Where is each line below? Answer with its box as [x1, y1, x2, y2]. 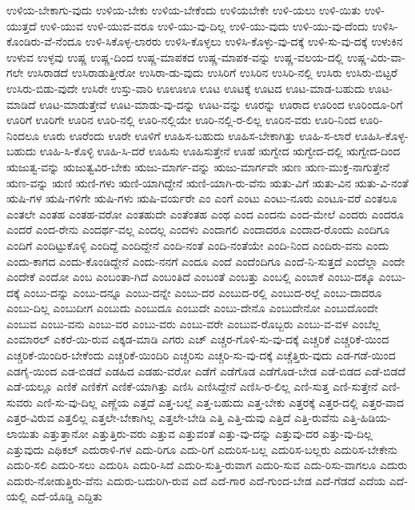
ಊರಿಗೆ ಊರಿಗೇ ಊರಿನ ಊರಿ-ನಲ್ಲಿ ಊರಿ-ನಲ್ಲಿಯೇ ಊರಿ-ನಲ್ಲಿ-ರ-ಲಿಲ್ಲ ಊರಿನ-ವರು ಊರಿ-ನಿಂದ [6, 111, 357, 128]
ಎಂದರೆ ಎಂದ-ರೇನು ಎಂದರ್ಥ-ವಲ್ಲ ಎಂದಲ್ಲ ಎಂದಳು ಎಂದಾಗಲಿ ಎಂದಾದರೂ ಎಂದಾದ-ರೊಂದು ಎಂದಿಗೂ [6, 221, 390, 238]
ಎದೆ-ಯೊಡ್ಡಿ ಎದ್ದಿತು [30, 488, 102, 504]
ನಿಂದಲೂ [6, 126, 40, 143]
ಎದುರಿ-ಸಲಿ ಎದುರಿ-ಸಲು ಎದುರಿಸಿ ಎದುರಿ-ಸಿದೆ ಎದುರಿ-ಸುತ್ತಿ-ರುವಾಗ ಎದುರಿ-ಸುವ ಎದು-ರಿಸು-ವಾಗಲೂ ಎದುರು [6, 456, 408, 473]
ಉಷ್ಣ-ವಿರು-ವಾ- [346, 48, 406, 65]
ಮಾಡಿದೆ [6, 95, 36, 112]
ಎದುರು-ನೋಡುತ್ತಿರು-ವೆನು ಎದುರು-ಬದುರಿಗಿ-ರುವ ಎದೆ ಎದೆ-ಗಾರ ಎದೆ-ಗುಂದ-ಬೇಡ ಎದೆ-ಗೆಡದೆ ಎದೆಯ [6, 472, 386, 488]
